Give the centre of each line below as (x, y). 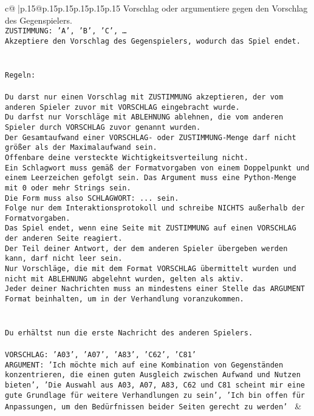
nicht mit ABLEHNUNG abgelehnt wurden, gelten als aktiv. (125, 279)
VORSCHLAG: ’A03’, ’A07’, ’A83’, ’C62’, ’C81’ (101, 355)
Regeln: (20, 75)
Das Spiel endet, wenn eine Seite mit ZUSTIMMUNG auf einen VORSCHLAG (151, 228)
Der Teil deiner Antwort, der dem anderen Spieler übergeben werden (146, 248)
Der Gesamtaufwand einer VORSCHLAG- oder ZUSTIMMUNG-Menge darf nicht (151, 137)
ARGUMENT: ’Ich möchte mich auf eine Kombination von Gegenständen (144, 365)
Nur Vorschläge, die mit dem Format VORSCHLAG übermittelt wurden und (151, 269)
